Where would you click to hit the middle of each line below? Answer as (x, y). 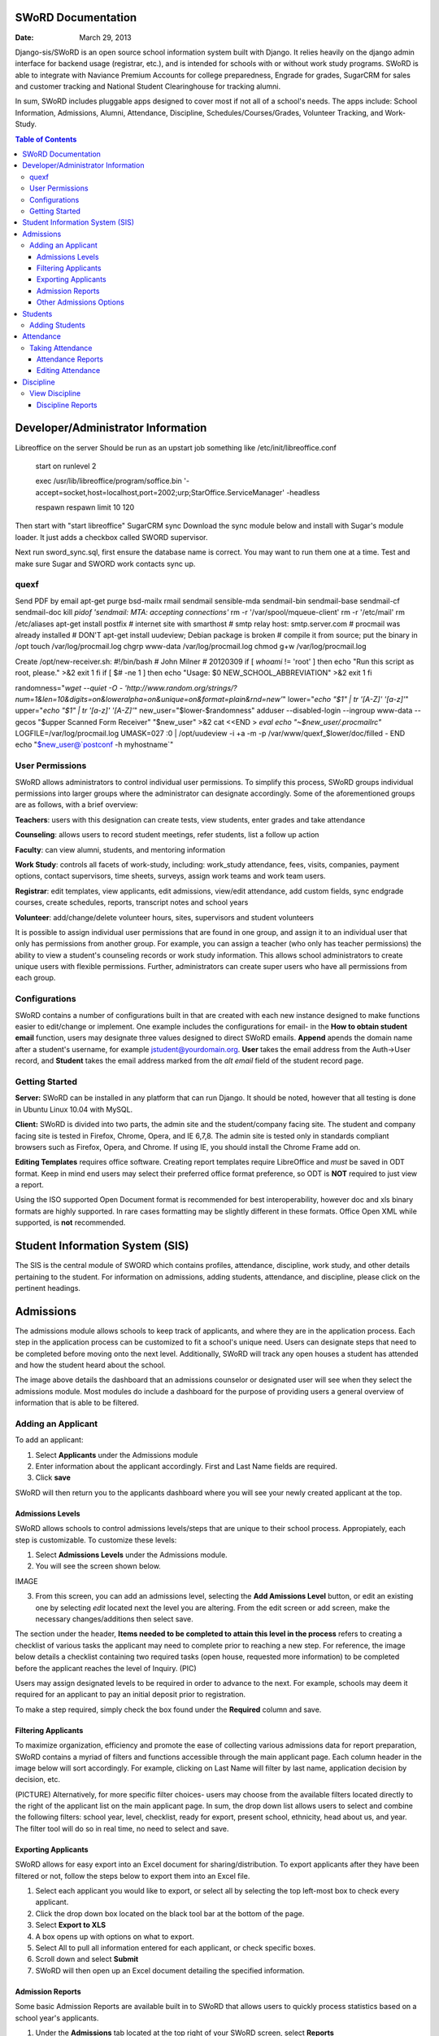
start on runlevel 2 (66, 466)
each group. (35, 978)
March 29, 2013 (105, 37)
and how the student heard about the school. (90, 1365)
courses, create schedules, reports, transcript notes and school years (132, 902)
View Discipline (55, 393)
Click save (53, 1477)
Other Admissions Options (81, 302)
